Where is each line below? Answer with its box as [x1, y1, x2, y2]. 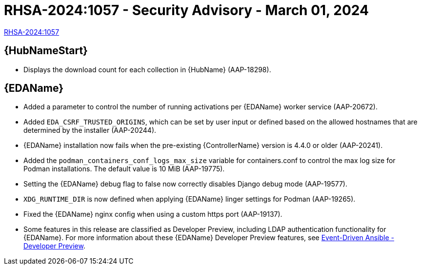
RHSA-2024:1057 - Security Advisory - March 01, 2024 [4, 2, 369, 19]
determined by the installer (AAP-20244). [23, 126, 157, 135]
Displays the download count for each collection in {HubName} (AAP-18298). [23, 65, 271, 74]
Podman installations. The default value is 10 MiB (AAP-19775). [23, 165, 225, 173]
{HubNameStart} [4, 44, 88, 57]
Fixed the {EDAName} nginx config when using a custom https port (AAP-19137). [23, 210, 282, 219]
